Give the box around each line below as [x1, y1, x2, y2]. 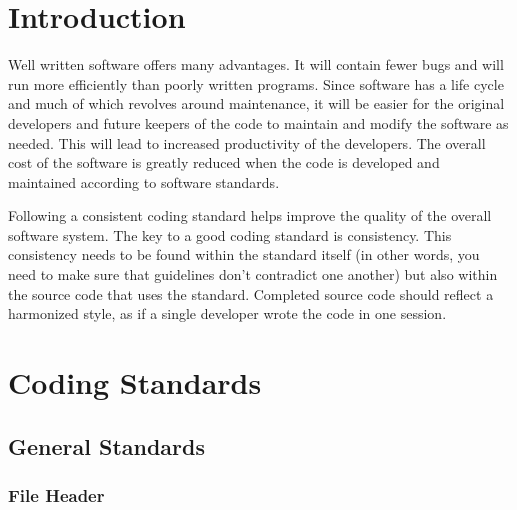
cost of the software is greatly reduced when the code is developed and [8, 152, 440, 173]
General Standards [8, 430, 206, 461]
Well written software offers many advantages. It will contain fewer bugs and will [8, 54, 504, 75]
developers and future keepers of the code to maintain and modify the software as [8, 112, 509, 133]
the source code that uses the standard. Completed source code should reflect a [8, 283, 494, 304]
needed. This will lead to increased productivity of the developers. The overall [8, 132, 486, 153]
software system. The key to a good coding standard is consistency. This [8, 224, 452, 245]
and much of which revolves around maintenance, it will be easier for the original [8, 93, 505, 114]
